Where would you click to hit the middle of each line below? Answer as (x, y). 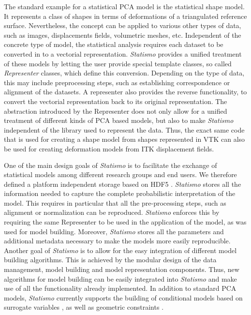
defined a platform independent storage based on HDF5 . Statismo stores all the (123, 184)
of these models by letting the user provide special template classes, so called (118, 63)
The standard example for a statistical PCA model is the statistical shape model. (124, 6)
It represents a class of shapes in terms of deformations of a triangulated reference (125, 16)
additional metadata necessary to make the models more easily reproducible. (117, 241)
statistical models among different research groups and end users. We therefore (120, 174)
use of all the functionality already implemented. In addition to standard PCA (120, 288)
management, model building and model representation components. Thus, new (122, 269)
